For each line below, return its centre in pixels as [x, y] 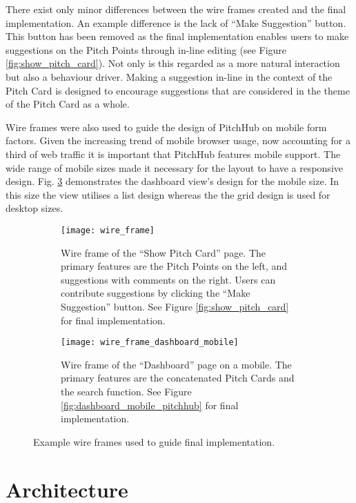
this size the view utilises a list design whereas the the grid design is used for [168, 194]
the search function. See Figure [126, 391]
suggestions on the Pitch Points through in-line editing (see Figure [146, 49]
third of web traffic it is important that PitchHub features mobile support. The [173, 154]
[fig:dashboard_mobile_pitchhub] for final [150, 405]
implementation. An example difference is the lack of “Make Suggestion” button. [176, 22]
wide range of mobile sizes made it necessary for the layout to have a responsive [174, 167]
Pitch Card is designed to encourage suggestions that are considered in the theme [178, 90]
